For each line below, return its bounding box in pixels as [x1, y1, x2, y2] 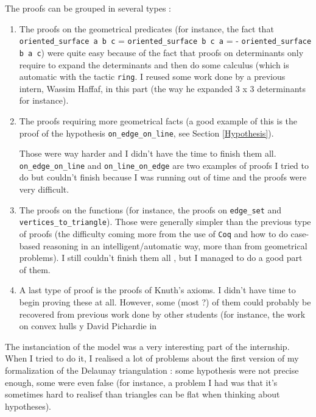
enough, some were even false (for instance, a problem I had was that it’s [5, 376, 278, 388]
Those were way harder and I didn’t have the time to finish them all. [19, 147, 276, 160]
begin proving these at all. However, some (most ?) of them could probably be [19, 295, 311, 308]
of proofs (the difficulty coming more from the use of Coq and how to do [19, 227, 288, 240]
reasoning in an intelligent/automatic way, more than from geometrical [43, 239, 307, 252]
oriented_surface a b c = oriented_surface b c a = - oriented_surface [19, 34, 312, 47]
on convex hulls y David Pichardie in [19, 319, 157, 332]
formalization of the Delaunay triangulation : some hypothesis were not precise [5, 363, 299, 376]
